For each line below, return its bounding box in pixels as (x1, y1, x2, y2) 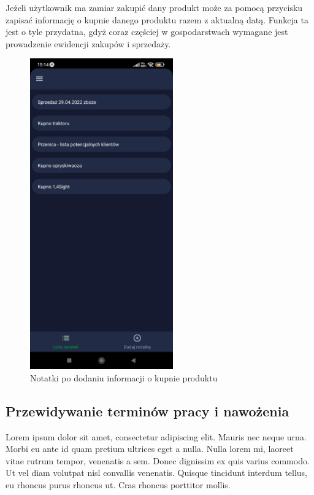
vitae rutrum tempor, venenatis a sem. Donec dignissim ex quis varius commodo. (6, 454, 310, 467)
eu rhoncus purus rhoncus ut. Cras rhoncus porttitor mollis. (6, 478, 231, 491)
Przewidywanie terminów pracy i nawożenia (6, 401, 289, 420)
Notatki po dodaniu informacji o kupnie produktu (30, 371, 218, 384)
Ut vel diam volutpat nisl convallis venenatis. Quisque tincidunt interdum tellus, (6, 466, 308, 479)
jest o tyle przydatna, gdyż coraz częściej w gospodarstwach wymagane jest (6, 25, 288, 38)
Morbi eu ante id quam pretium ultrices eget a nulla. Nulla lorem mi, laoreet (6, 442, 294, 455)
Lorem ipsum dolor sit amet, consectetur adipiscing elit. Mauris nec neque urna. (6, 430, 307, 443)
